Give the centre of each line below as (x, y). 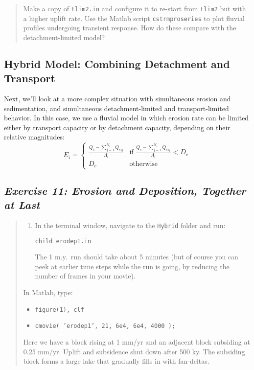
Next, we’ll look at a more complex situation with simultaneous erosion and (117, 99)
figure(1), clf (59, 310)
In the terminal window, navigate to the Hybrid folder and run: (130, 225)
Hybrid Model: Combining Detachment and (117, 63)
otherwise (144, 164)
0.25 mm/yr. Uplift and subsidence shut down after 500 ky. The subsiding (134, 351)
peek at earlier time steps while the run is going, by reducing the (132, 266)
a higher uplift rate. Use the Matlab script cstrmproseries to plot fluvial (134, 18)
